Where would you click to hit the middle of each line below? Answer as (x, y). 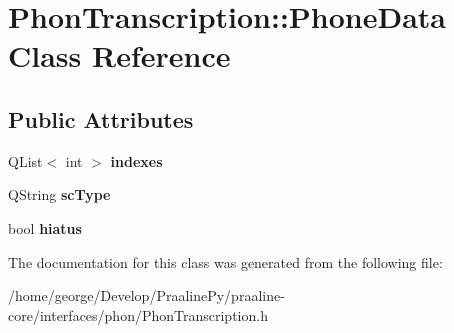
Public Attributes (101, 118)
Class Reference (119, 55)
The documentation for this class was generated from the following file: (225, 261)
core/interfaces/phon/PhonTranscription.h (138, 314)
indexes (136, 160)
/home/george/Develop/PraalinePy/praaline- (146, 295)
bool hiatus (45, 227)
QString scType (59, 194)
